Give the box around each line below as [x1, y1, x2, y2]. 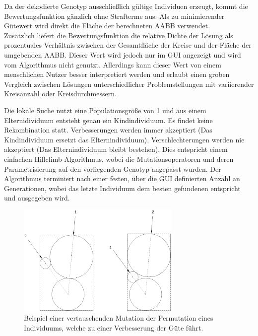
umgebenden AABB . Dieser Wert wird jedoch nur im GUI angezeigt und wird [4, 49, 241, 60]
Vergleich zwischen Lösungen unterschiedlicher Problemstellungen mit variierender [4, 78, 254, 89]
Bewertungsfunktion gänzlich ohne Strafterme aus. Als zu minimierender [4, 10, 225, 21]
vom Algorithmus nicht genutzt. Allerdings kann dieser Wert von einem [4, 59, 221, 69]
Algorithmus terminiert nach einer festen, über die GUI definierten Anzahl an [4, 173, 240, 184]
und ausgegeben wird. [4, 193, 70, 203]
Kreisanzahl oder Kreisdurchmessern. [4, 88, 117, 99]
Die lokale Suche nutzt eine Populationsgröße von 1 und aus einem [4, 105, 206, 115]
